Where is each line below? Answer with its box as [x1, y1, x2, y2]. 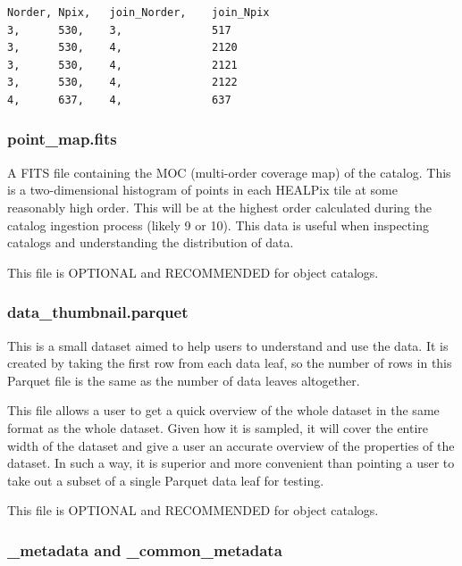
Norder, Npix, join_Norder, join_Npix [7, 6, 270, 19]
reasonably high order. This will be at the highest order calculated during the [7, 197, 432, 216]
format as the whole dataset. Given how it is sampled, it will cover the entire [7, 418, 429, 437]
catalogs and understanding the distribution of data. [7, 233, 294, 252]
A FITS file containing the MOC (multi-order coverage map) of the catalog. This [7, 162, 451, 181]
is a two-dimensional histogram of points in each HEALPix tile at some [7, 180, 398, 199]
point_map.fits [7, 128, 117, 150]
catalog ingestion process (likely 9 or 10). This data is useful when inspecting [7, 215, 429, 234]
